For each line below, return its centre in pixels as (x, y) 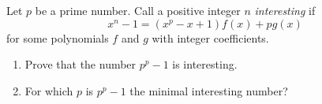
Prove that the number (80, 64)
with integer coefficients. (210, 37)
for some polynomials (58, 37)
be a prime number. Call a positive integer (138, 10)
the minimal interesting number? (209, 90)
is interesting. (205, 64)
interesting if (285, 10)
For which (49, 90)
